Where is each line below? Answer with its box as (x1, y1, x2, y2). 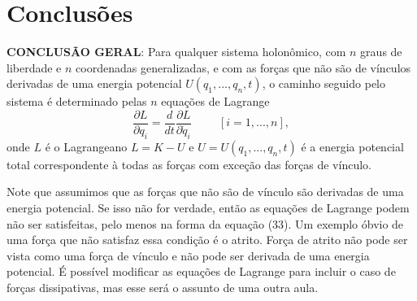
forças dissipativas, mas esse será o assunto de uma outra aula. (7, 278, 319, 295)
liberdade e (7, 59, 62, 76)
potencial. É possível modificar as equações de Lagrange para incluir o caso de (7, 263, 396, 280)
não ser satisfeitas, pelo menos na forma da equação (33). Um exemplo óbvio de (7, 215, 404, 232)
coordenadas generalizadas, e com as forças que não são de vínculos (76, 59, 411, 76)
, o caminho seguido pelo (262, 75, 385, 92)
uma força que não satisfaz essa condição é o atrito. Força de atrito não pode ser (7, 231, 408, 248)
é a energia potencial (301, 137, 404, 155)
